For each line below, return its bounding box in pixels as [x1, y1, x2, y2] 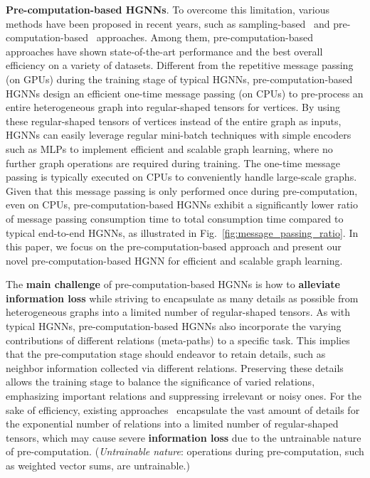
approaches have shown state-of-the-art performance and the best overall [6, 43, 323, 58]
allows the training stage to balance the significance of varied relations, [6, 374, 315, 389]
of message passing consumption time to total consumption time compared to [6, 211, 344, 225]
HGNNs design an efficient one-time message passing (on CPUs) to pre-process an [6, 85, 364, 100]
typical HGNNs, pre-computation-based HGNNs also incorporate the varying [6, 319, 342, 334]
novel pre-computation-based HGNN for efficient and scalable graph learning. [6, 253, 343, 267]
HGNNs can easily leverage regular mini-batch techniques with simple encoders [6, 127, 351, 142]
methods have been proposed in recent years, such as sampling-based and [6, 16, 330, 31]
